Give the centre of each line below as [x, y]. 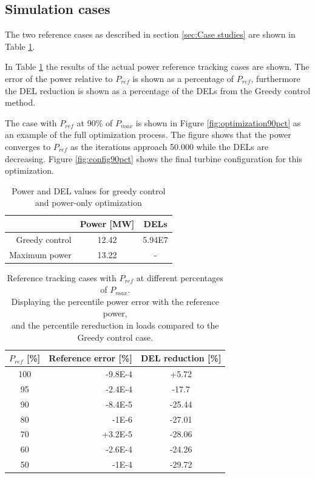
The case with [31, 122]
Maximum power [40, 254]
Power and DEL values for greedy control [89, 190]
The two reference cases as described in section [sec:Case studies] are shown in [150, 34]
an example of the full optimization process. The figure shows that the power [148, 135]
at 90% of [95, 122]
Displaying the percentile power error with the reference [115, 301]
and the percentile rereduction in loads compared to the [115, 325]
